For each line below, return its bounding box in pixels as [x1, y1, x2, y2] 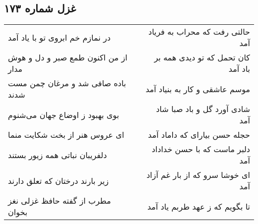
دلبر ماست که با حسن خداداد [151, 143, 250, 155]
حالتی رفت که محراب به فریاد [148, 26, 250, 38]
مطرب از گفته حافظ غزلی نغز [8, 195, 111, 207]
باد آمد [228, 63, 250, 75]
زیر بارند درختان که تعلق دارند [8, 174, 109, 186]
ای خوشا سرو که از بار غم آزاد [146, 169, 250, 181]
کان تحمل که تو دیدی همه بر [154, 52, 250, 63]
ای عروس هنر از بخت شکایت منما [8, 129, 125, 141]
